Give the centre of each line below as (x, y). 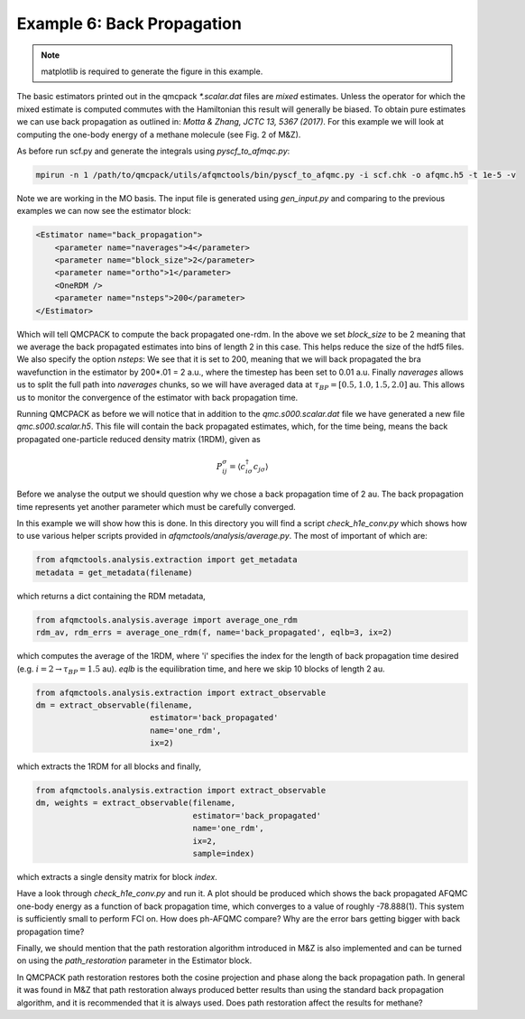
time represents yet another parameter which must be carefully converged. (157, 506)
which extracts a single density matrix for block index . (117, 877)
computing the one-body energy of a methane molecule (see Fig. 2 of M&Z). (159, 134)
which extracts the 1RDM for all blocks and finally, (109, 766)
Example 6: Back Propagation (129, 23)
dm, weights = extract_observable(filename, (136, 803)
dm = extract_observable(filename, (114, 705)
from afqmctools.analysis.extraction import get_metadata (166, 560)
